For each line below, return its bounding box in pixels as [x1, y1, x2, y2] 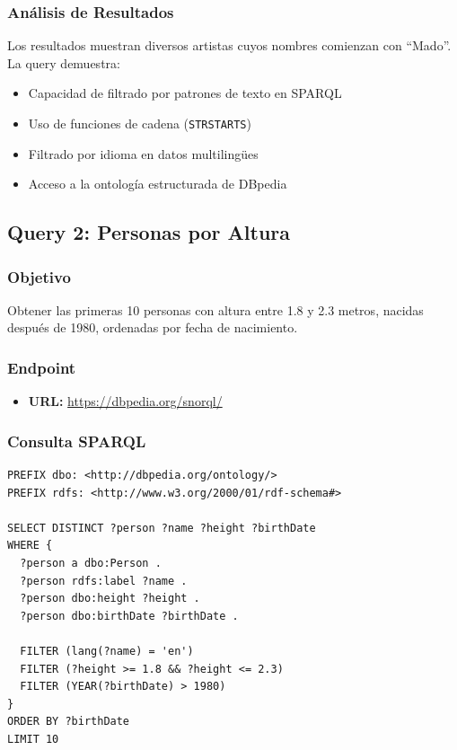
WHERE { [7, 539, 53, 552]
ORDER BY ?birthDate [7, 715, 130, 728]
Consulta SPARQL [7, 429, 146, 452]
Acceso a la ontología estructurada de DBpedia [28, 174, 287, 193]
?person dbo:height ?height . [20, 592, 200, 605]
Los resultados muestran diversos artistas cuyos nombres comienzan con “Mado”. [7, 36, 452, 55]
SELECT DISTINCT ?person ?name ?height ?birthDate [7, 521, 316, 534]
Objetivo [7, 265, 71, 287]
